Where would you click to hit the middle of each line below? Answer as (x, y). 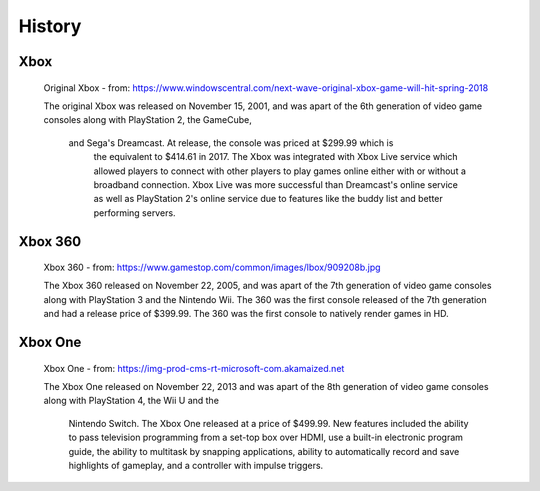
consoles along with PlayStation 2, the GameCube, (147, 120)
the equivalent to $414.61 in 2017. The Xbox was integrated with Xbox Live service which (276, 157)
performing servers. (134, 212)
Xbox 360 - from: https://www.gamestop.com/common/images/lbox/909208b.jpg (212, 267)
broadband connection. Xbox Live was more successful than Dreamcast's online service (276, 184)
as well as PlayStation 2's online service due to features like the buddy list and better (268, 199)
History (50, 26)
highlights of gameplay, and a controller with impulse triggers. (196, 466)
